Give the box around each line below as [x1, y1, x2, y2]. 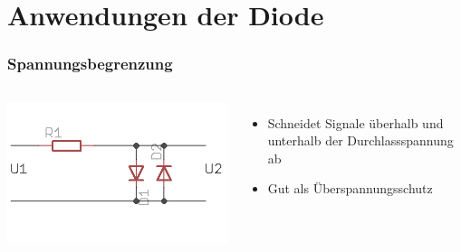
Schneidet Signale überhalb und [267, 113, 444, 132]
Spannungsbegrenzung [7, 52, 173, 75]
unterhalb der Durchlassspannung [267, 131, 454, 150]
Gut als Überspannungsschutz [267, 179, 433, 198]
